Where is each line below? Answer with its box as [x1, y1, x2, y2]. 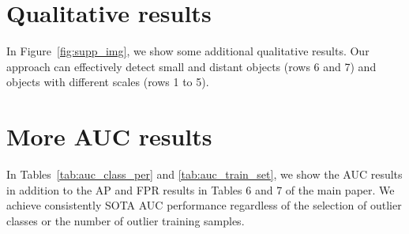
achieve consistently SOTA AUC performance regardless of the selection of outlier [6, 197, 402, 213]
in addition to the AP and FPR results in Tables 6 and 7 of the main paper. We [6, 181, 395, 198]
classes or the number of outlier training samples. [6, 212, 245, 228]
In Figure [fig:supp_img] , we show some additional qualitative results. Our [6, 43, 370, 59]
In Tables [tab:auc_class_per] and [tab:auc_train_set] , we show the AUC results [6, 166, 403, 183]
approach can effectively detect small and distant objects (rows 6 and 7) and [6, 58, 377, 74]
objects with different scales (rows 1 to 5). [6, 74, 209, 90]
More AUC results [6, 120, 212, 153]
